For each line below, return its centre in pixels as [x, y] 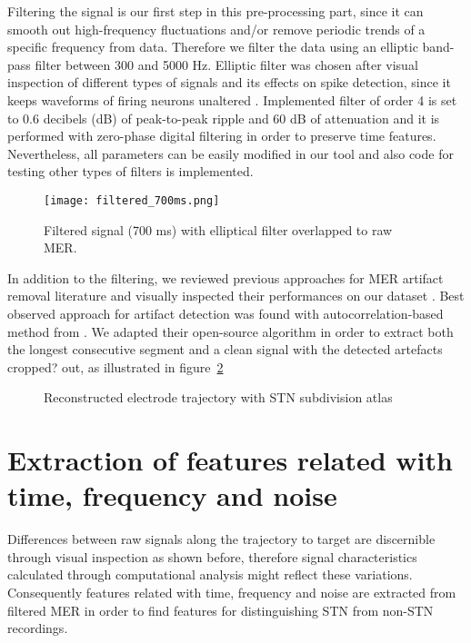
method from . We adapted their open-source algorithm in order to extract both [230, 331]
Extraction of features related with [230, 460]
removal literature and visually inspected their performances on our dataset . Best [236, 296]
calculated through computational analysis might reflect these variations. [210, 574]
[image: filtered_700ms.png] [132, 200]
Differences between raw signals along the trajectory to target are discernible [221, 539]
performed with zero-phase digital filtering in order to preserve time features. [222, 136]
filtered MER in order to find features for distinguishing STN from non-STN [220, 610]
